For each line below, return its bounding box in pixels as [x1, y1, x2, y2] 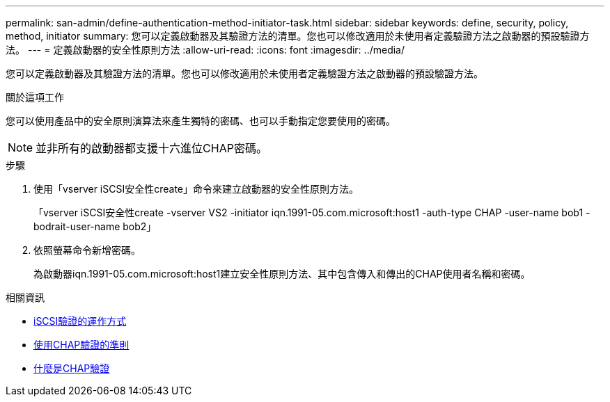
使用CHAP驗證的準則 [33, 339, 130, 351]
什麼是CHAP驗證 [33, 362, 110, 374]
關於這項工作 [6, 91, 64, 103]
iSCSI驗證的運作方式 [33, 315, 127, 327]
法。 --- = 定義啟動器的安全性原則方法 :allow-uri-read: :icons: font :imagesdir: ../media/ [6, 44, 405, 56]
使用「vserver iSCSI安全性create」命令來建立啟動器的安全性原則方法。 [33, 183, 359, 195]
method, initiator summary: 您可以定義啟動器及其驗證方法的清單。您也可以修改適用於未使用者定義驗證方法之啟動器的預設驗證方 [6, 30, 590, 42]
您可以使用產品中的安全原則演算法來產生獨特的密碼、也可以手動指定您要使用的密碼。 [6, 115, 396, 127]
